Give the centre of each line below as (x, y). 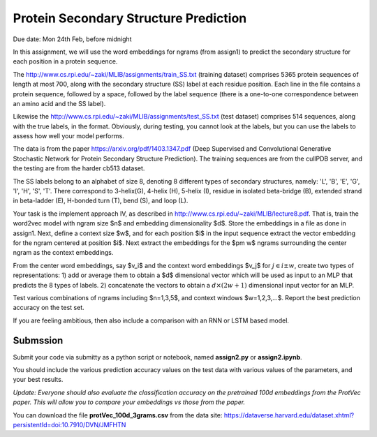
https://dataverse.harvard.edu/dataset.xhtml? (289, 415)
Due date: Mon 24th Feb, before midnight (72, 39)
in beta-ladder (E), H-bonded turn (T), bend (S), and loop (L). (101, 201)
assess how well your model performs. (69, 136)
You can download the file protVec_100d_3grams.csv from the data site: (118, 415)
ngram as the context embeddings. (63, 253)
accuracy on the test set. (49, 308)
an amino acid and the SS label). (59, 103)
